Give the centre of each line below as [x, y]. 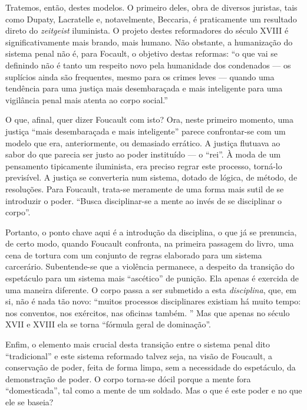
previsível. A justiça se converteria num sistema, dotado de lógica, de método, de [151, 177]
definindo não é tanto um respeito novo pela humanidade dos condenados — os [148, 65]
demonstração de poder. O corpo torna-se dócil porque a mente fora [128, 378]
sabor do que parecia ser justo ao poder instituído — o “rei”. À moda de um [143, 154]
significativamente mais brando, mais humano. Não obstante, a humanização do [149, 42]
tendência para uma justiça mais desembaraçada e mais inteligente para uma [144, 88]
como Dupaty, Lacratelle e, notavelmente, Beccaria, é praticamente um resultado [151, 19]
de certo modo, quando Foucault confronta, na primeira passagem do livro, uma [150, 243]
